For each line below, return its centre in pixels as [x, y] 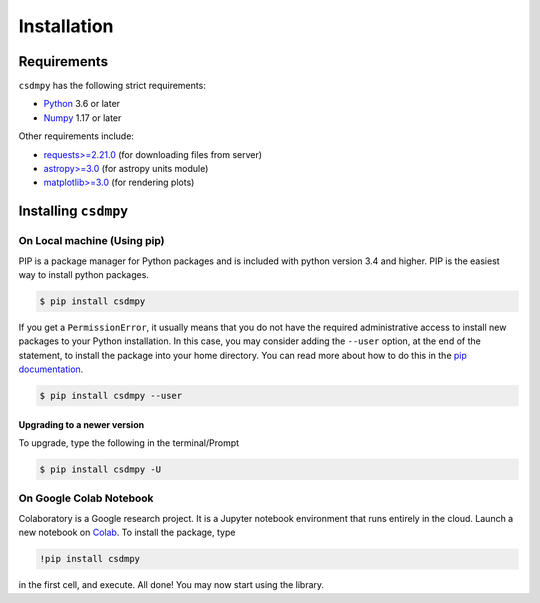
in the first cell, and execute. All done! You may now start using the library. [171, 585]
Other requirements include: [76, 136]
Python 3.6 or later [81, 104]
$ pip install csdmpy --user [111, 396]
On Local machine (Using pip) [91, 241]
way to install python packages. [84, 274]
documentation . [51, 369]
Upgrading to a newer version [81, 424]
